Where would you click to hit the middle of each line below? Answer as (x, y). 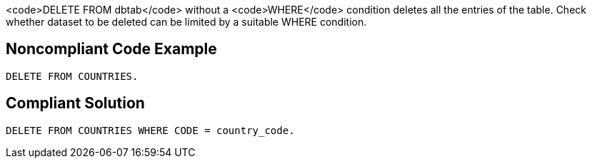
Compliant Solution (75, 103)
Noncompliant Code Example (111, 49)
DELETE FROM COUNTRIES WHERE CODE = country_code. (150, 130)
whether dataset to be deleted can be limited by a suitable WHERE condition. (186, 22)
